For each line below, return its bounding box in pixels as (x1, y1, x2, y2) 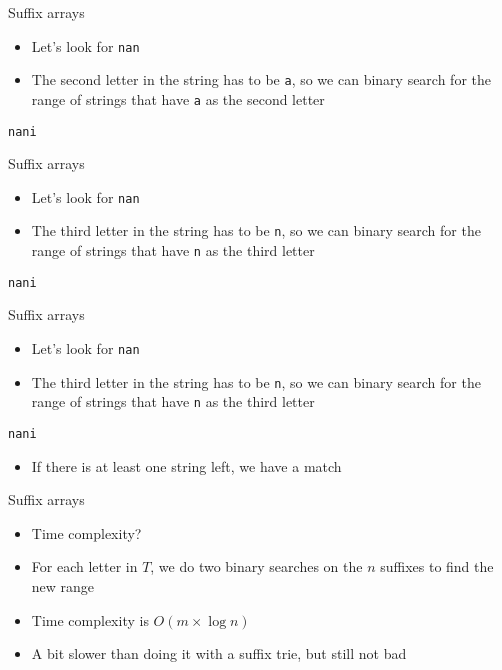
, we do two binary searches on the (150, 556, 363, 577)
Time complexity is (31, 609, 149, 630)
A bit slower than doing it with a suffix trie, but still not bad (31, 643, 407, 664)
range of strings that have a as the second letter (31, 88, 325, 109)
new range (31, 576, 95, 597)
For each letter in (31, 556, 138, 577)
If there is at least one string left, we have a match (31, 455, 342, 476)
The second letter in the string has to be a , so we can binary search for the (31, 69, 491, 90)
